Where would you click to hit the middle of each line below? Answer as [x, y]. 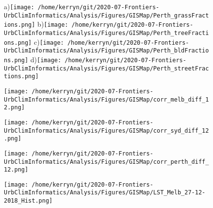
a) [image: [19, 6]
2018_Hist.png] [28, 201]
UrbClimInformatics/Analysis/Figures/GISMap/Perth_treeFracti [106, 33]
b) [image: [53, 24]
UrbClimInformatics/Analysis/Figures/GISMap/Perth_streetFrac [106, 68]
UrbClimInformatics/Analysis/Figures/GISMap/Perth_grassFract [106, 15]
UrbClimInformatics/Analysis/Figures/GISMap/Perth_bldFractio [106, 51]
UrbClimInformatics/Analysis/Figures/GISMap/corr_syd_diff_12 [106, 130]
